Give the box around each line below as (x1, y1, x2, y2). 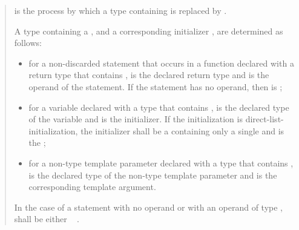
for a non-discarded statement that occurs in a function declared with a (28, 56, 294, 69)
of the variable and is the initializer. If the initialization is (28, 113, 243, 125)
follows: (14, 36, 42, 49)
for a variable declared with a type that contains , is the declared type (28, 100, 289, 113)
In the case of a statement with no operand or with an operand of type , (14, 200, 283, 213)
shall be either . (14, 212, 79, 225)
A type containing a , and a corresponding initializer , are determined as (14, 24, 283, 37)
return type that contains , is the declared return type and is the (28, 68, 269, 81)
